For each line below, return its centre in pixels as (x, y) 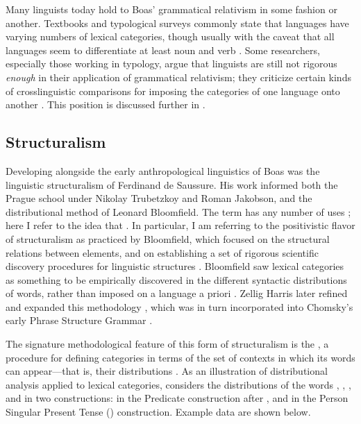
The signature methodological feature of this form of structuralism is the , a (167, 344)
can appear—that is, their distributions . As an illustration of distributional (167, 371)
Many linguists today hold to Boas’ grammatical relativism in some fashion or (171, 9)
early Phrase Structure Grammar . (79, 320)
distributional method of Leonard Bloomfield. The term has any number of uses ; (178, 211)
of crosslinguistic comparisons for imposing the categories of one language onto (173, 91)
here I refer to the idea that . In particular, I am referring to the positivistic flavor (180, 225)
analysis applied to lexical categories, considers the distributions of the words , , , (178, 384)
